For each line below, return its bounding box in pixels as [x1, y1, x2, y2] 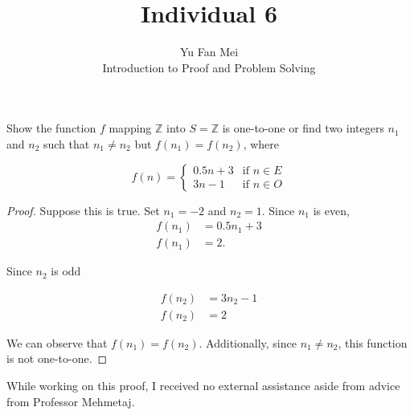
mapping [109, 120, 152, 136]
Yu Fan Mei [179, 43, 239, 60]
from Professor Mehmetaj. [6, 393, 135, 409]
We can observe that [6, 334, 108, 351]
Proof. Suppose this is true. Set [6, 201, 160, 218]
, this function [338, 334, 408, 351]
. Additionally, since [199, 334, 297, 351]
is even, [313, 201, 350, 218]
